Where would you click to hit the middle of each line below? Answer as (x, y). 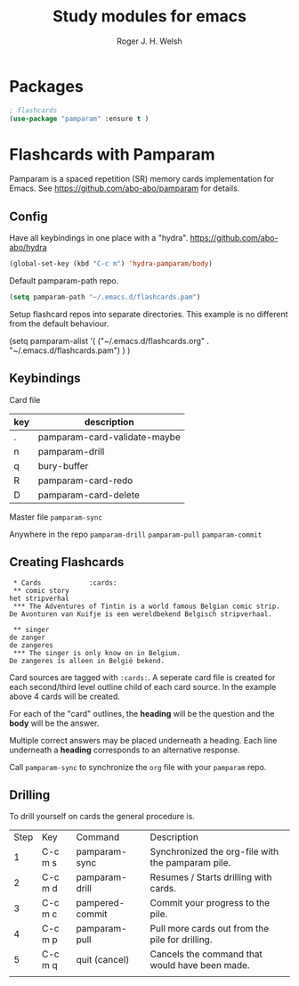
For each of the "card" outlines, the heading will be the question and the (142, 713)
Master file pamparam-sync (56, 517)
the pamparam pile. (190, 863)
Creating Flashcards (67, 562)
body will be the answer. (54, 723)
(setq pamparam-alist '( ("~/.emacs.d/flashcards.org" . (109, 341)
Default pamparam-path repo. (64, 281)
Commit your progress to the (210, 903)
